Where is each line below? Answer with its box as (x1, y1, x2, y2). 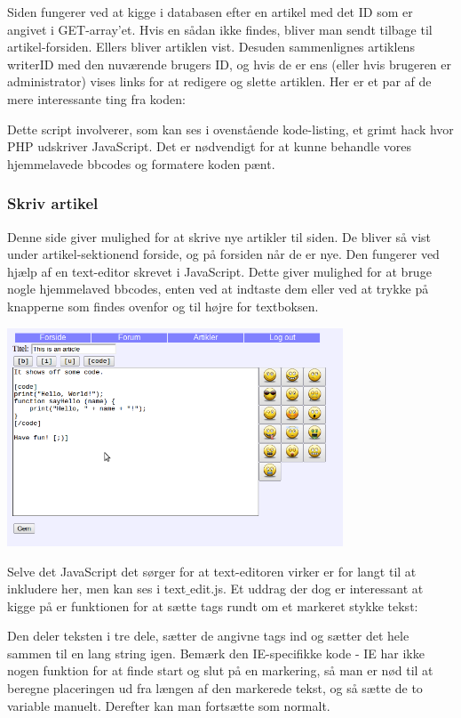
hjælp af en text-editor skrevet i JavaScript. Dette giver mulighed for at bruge (7, 262, 432, 280)
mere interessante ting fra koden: (7, 89, 186, 108)
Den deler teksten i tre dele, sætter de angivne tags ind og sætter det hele (7, 626, 409, 645)
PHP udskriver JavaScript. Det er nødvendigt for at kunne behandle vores (7, 137, 412, 156)
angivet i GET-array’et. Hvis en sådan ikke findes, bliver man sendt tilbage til (7, 20, 433, 38)
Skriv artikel (7, 192, 99, 214)
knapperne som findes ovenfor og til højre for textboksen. (7, 296, 319, 315)
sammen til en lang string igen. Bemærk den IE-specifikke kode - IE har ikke (7, 643, 425, 662)
